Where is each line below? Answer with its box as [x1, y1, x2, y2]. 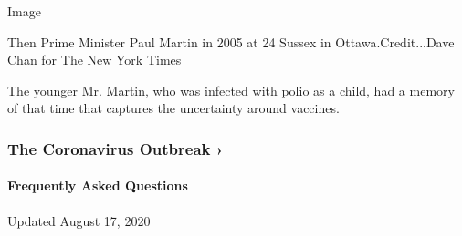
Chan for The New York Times [7, 50, 182, 69]
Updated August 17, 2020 [7, 210, 151, 230]
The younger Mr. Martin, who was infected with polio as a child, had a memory [7, 80, 455, 99]
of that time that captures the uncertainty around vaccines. [7, 98, 340, 118]
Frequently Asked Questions [7, 176, 188, 195]
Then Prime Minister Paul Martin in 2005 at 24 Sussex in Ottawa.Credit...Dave [7, 32, 455, 51]
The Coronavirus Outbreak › [7, 137, 224, 159]
